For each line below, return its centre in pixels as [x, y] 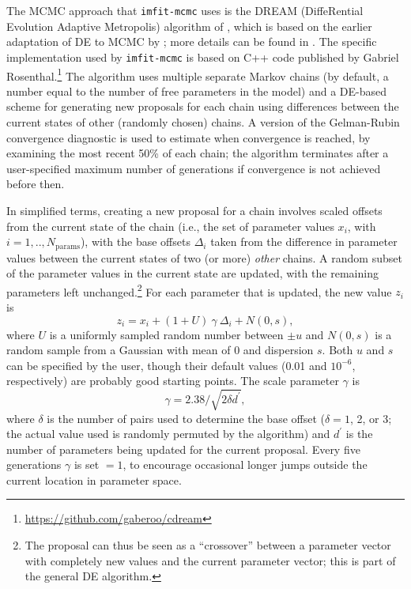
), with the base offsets [135, 242]
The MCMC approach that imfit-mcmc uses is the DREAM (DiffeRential [185, 10]
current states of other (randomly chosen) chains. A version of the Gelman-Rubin [203, 121]
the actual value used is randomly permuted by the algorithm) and [168, 434]
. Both [337, 350]
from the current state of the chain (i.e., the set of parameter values [170, 226]
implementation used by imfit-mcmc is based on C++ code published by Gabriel [203, 57]
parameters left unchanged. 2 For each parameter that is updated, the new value [199, 290]
